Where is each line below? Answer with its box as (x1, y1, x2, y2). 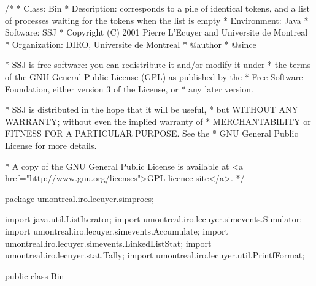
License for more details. (5, 138, 97, 151)
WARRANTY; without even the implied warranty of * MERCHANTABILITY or (5, 115, 311, 127)
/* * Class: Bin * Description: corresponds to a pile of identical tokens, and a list (5, 2, 310, 14)
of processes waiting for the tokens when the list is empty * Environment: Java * (5, 13, 309, 26)
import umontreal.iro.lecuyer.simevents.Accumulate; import (5, 224, 228, 237)
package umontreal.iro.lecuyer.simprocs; (5, 192, 154, 205)
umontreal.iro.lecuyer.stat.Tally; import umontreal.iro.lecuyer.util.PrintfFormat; (5, 249, 305, 262)
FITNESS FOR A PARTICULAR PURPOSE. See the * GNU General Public (5, 127, 298, 140)
